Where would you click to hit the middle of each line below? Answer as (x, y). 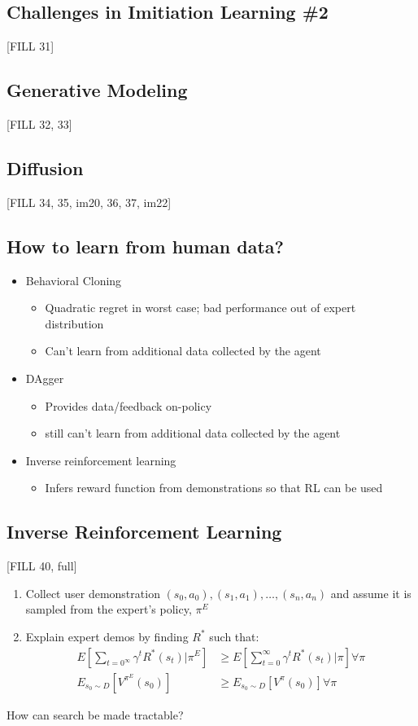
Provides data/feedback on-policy (128, 405)
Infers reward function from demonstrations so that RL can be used (214, 488)
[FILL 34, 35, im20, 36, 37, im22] (89, 202)
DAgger (45, 378)
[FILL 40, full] (42, 566)
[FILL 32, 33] (39, 124)
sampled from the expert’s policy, (109, 609)
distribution (74, 323)
